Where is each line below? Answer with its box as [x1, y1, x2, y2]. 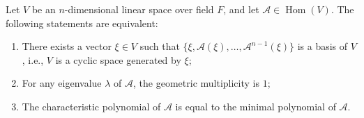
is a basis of [297, 39, 348, 53]
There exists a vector [22, 39, 112, 53]
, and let [223, 2, 259, 16]
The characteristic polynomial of [22, 99, 161, 113]
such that [139, 39, 180, 53]
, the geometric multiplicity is [133, 76, 259, 90]
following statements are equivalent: [6, 15, 158, 30]
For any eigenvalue [22, 76, 102, 90]
